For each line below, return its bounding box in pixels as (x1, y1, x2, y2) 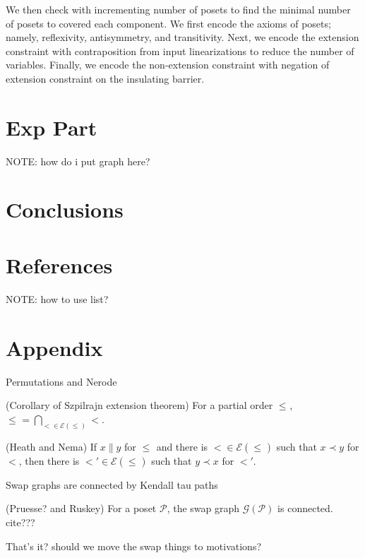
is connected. (277, 501, 333, 516)
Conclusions (6, 195, 124, 224)
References (6, 250, 113, 279)
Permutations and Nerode (6, 374, 117, 388)
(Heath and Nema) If (6, 439, 97, 453)
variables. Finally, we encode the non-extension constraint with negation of (6, 57, 330, 72)
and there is (156, 439, 208, 453)
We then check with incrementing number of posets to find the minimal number (6, 2, 351, 16)
